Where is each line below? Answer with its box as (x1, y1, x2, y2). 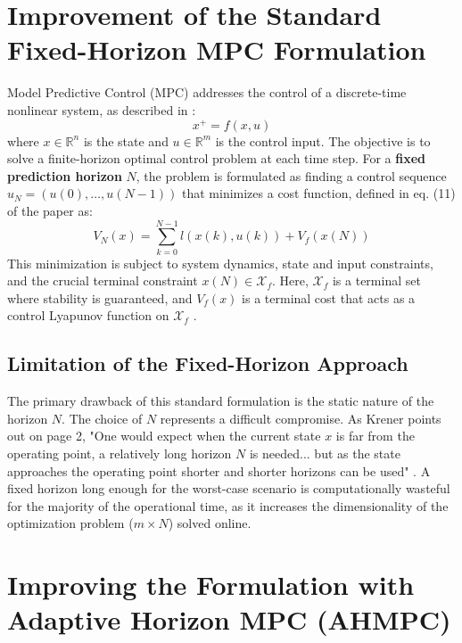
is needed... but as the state (249, 444, 400, 463)
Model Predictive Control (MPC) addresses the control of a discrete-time (7, 83, 407, 102)
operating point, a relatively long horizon (7, 444, 232, 463)
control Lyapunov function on (7, 306, 169, 325)
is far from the (335, 426, 415, 445)
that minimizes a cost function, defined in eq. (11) (181, 184, 456, 202)
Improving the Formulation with (7, 566, 415, 603)
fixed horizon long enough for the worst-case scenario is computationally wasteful (7, 479, 450, 498)
